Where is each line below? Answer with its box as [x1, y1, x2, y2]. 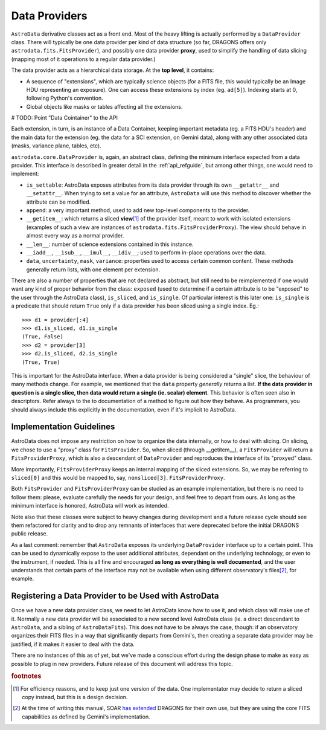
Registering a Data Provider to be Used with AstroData [11, 591, 219, 601]
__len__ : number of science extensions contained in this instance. [26, 241, 194, 248]
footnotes [11, 672, 42, 680]
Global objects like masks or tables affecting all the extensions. [26, 103, 183, 110]
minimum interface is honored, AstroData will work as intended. [11, 502, 169, 509]
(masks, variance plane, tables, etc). [11, 142, 102, 149]
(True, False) [22, 333, 63, 340]
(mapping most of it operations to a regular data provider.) [11, 55, 156, 63]
